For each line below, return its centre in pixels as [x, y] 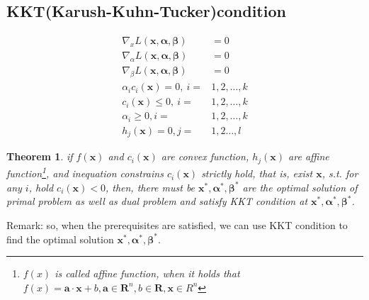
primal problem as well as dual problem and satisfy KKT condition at [157, 201]
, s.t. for [340, 173]
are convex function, [205, 156]
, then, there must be [150, 187]
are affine [309, 156]
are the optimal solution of [300, 187]
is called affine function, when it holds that [147, 273]
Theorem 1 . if [40, 156]
